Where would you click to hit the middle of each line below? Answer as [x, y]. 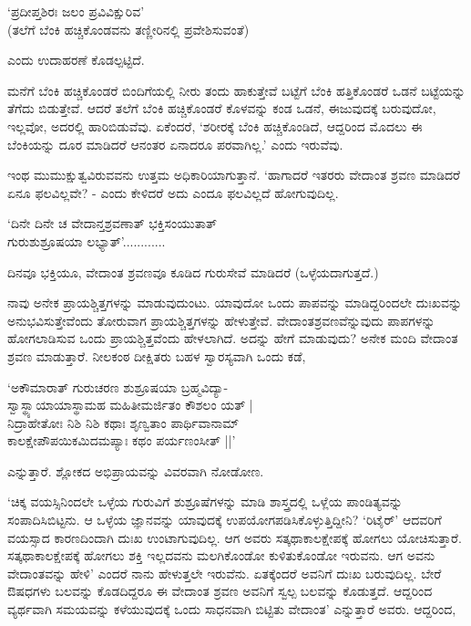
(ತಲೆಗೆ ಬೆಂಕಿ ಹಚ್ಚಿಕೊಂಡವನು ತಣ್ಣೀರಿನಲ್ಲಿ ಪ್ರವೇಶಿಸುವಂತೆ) [128, 29]
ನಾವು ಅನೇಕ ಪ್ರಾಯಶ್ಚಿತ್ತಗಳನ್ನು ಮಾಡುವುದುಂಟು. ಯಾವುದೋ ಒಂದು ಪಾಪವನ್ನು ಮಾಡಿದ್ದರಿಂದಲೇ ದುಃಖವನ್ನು [235, 303]
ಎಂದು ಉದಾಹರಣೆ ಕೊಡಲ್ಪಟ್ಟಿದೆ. [76, 60]
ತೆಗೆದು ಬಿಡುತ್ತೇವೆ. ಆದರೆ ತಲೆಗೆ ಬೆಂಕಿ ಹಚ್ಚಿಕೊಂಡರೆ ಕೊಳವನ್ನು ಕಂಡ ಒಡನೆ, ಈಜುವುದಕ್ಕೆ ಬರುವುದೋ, [222, 108]
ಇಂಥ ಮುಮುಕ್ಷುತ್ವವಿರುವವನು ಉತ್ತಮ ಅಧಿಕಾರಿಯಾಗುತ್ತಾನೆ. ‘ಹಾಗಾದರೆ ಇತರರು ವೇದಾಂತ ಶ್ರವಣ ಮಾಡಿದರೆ [234, 175]
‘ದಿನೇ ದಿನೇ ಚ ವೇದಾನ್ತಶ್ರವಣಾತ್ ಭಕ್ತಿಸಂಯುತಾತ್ [112, 223]
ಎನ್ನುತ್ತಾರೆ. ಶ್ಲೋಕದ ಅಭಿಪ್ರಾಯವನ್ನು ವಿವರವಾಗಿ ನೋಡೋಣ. [136, 470]
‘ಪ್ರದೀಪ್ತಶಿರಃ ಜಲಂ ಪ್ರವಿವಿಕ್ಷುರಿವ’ [76, 11]
